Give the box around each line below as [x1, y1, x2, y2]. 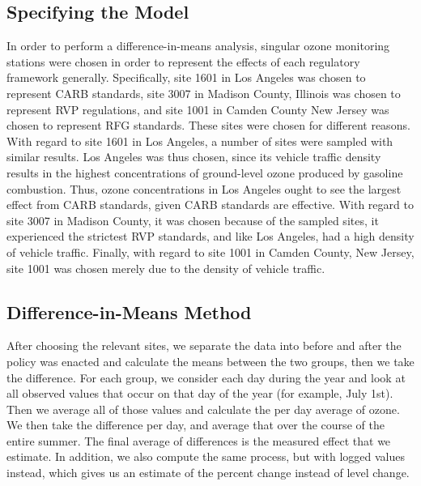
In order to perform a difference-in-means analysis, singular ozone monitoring [6, 37, 390, 54]
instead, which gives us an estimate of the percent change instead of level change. [6, 464, 410, 481]
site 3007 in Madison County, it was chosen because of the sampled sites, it [6, 211, 379, 228]
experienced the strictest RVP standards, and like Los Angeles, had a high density [6, 228, 415, 245]
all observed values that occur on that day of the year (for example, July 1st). [6, 385, 393, 402]
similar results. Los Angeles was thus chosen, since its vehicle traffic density [6, 148, 381, 165]
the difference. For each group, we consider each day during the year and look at [6, 369, 406, 386]
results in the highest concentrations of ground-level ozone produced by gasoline [6, 164, 403, 181]
